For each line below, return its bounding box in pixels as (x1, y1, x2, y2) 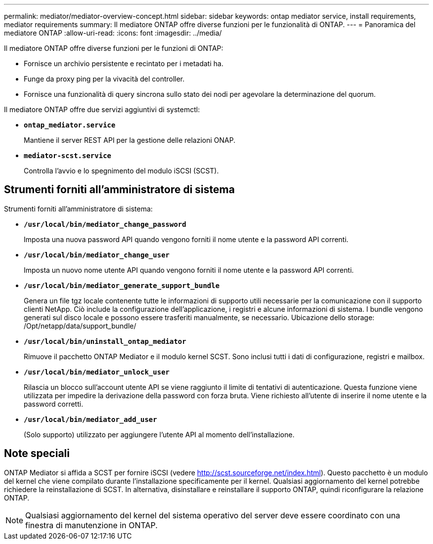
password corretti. (24, 399, 84, 408)
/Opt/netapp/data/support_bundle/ (24, 321, 136, 330)
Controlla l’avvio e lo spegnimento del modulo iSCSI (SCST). (24, 167, 219, 175)
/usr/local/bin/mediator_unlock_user (24, 368, 170, 376)
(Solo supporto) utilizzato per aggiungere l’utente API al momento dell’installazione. (24, 430, 295, 439)
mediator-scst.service (24, 152, 112, 160)
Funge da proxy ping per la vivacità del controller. (24, 75, 185, 83)
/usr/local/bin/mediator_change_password (24, 220, 186, 228)
